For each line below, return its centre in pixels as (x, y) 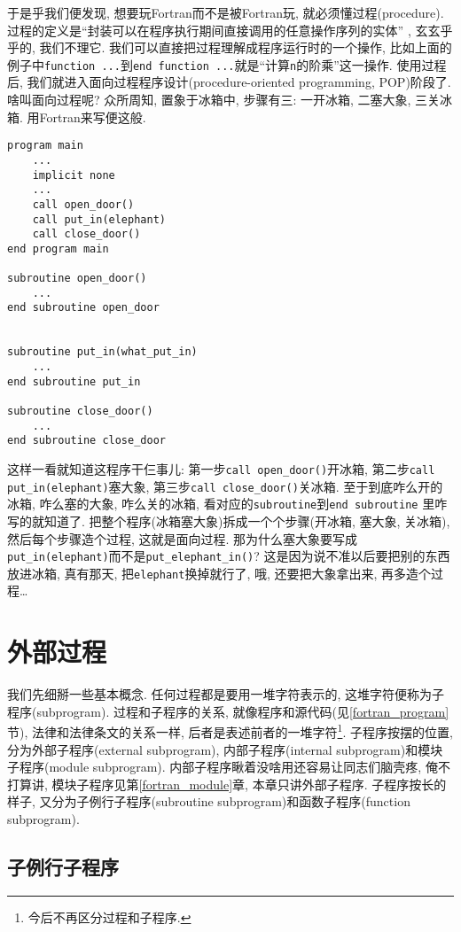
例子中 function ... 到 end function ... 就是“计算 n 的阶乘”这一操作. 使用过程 (227, 64)
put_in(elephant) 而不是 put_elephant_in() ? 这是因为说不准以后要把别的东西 (229, 556)
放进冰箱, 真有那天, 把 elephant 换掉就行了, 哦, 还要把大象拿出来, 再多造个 (219, 573)
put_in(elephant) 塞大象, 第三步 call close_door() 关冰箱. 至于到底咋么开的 (225, 486)
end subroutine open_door (83, 308)
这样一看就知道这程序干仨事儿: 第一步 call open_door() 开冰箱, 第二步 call (221, 469)
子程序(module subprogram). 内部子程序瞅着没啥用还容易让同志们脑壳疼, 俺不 (229, 767)
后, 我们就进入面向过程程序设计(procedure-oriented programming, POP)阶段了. (229, 82)
